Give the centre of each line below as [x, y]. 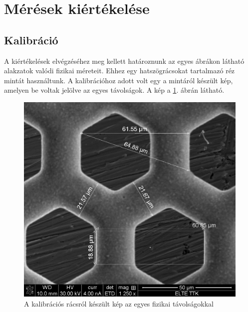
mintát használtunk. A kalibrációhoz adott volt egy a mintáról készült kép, [119, 80]
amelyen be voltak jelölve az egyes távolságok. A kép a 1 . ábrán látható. [114, 90]
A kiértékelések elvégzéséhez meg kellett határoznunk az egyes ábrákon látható [124, 61]
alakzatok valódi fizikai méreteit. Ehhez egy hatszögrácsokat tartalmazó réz [120, 71]
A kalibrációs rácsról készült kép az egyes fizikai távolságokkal [119, 304]
